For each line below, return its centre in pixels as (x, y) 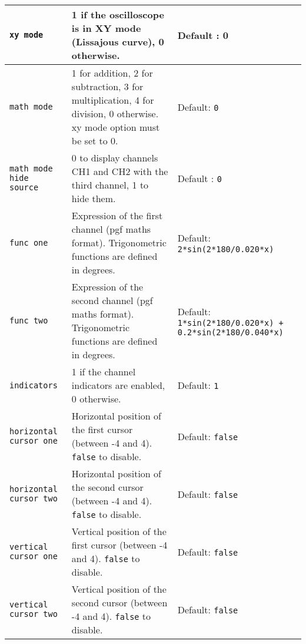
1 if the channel (104, 371)
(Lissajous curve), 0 (118, 42)
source (24, 187)
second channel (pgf (112, 300)
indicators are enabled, (118, 385)
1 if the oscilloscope (118, 14)
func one (29, 242)
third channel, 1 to (110, 185)
